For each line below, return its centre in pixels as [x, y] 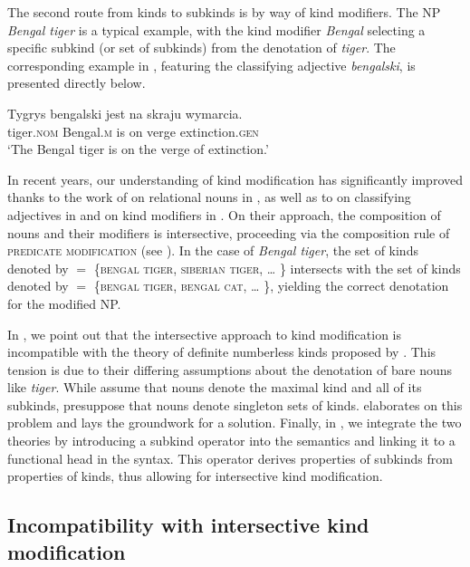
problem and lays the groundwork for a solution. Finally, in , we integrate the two [235, 423]
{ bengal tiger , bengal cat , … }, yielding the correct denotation [271, 286]
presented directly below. [77, 83]
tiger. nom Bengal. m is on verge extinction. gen [133, 131]
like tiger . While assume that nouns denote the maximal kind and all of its [215, 387]
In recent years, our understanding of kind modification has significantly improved [235, 179]
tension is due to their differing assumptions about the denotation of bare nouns [230, 369]
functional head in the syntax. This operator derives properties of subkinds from [230, 458]
